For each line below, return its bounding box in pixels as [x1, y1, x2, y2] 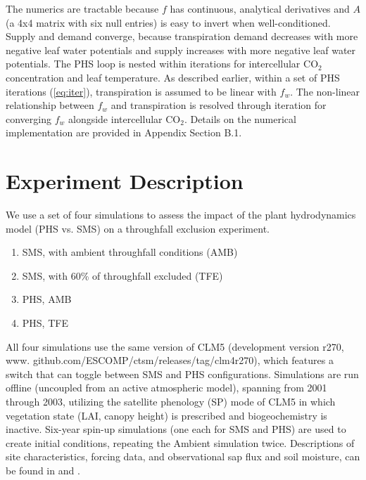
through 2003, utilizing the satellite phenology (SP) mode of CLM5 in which [6, 394, 336, 408]
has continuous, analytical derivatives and [170, 1, 350, 15]
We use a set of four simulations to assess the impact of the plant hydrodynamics [6, 207, 356, 222]
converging [6, 111, 51, 126]
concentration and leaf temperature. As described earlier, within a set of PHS [6, 70, 340, 84]
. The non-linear [290, 84, 360, 98]
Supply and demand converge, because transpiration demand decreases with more [6, 29, 358, 44]
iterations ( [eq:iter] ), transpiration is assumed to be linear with [6, 84, 277, 98]
